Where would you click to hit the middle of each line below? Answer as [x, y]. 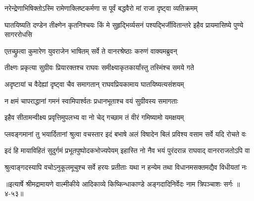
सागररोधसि [18, 34]
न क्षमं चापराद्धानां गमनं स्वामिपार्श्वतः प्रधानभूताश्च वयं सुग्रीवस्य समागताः [91, 100]
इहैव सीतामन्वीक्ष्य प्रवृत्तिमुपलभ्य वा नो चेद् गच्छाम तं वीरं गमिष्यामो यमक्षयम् [94, 117]
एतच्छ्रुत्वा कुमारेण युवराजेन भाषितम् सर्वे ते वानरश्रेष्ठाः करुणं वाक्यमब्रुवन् [91, 51]
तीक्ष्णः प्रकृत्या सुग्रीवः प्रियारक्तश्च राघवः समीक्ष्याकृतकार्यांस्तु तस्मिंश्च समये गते [100, 67]
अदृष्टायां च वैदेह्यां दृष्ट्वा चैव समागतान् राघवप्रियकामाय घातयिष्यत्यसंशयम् [94, 84]
